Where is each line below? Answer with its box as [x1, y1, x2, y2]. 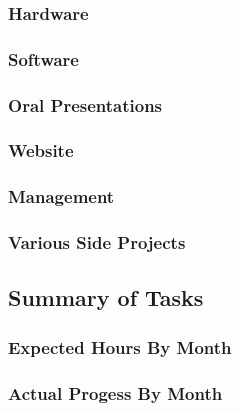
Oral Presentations [8, 92, 163, 117]
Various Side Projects [8, 230, 186, 255]
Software [8, 46, 79, 71]
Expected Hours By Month [8, 334, 232, 359]
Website [8, 138, 74, 163]
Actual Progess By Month [8, 380, 223, 405]
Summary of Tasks [8, 282, 204, 313]
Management [8, 184, 115, 209]
